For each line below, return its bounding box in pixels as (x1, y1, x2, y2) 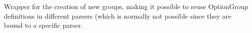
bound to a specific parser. (4, 20, 83, 30)
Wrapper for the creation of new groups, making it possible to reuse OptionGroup (4, 1, 249, 11)
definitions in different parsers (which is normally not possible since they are (4, 11, 232, 21)
